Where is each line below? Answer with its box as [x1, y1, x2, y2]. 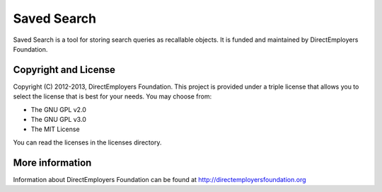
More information [13, 157, 92, 169]
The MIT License [30, 125, 81, 134]
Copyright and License [13, 64, 116, 76]
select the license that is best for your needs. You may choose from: [13, 92, 212, 101]
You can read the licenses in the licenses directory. [13, 138, 162, 147]
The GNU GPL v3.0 [30, 115, 86, 124]
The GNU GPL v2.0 [30, 105, 86, 113]
